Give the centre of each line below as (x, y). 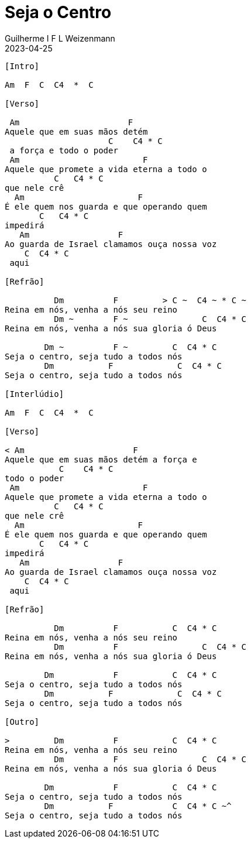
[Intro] (22, 66)
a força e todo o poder (64, 150)
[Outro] (22, 722)
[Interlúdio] (35, 394)
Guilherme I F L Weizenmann (60, 38)
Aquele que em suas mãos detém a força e (101, 459)
